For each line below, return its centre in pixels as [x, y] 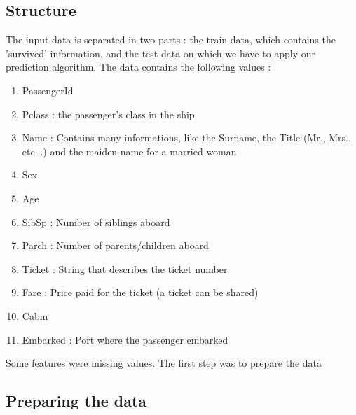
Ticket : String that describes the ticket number [125, 268]
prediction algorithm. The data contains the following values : [138, 67]
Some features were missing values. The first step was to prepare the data [164, 363]
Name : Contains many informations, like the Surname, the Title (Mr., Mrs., [186, 138]
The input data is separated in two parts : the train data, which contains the [171, 40]
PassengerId [48, 90]
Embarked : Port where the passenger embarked [125, 339]
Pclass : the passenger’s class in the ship [108, 114]
